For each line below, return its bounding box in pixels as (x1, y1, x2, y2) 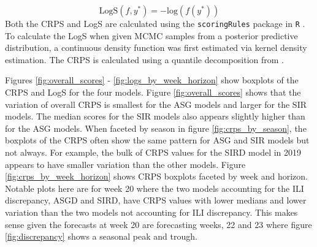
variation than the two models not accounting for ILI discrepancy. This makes (5, 205, 298, 218)
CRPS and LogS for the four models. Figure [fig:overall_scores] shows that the (5, 86, 301, 99)
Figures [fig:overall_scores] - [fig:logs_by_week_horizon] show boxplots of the (5, 74, 299, 86)
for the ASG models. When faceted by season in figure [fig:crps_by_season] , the (5, 121, 307, 134)
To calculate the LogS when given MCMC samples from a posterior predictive (5, 29, 298, 42)
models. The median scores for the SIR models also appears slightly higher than (5, 110, 305, 123)
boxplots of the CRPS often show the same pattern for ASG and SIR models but (5, 134, 310, 146)
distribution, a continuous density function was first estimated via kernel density (5, 41, 307, 54)
